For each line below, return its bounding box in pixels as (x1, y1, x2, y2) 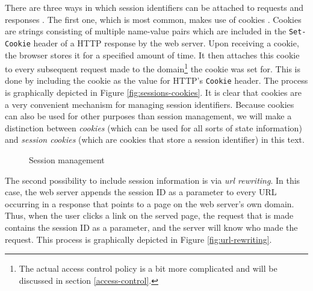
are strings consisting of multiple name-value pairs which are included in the (5, 25, 287, 37)
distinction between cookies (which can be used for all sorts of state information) (5, 121, 302, 134)
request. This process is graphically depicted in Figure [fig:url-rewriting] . (5, 233, 272, 245)
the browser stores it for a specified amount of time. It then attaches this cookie (5, 48, 300, 61)
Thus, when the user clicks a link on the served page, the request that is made (5, 209, 294, 222)
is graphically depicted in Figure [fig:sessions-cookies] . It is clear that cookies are (5, 86, 302, 98)
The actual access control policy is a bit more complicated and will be (19, 262, 277, 275)
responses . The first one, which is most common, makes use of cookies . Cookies (5, 13, 302, 25)
